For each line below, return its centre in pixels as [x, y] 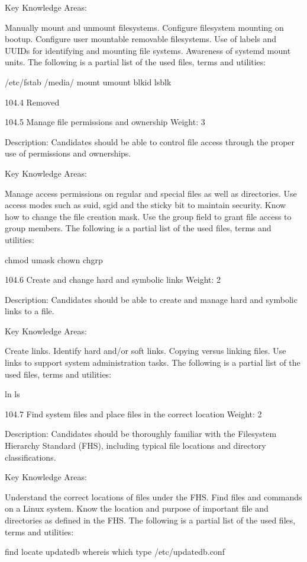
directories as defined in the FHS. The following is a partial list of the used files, [150, 520]
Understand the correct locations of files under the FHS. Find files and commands [153, 496]
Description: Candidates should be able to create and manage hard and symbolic [151, 299]
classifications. [30, 457]
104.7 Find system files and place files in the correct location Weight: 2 [133, 413]
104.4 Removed [32, 102]
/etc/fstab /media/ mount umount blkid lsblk [88, 82]
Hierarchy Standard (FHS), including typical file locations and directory [135, 446]
